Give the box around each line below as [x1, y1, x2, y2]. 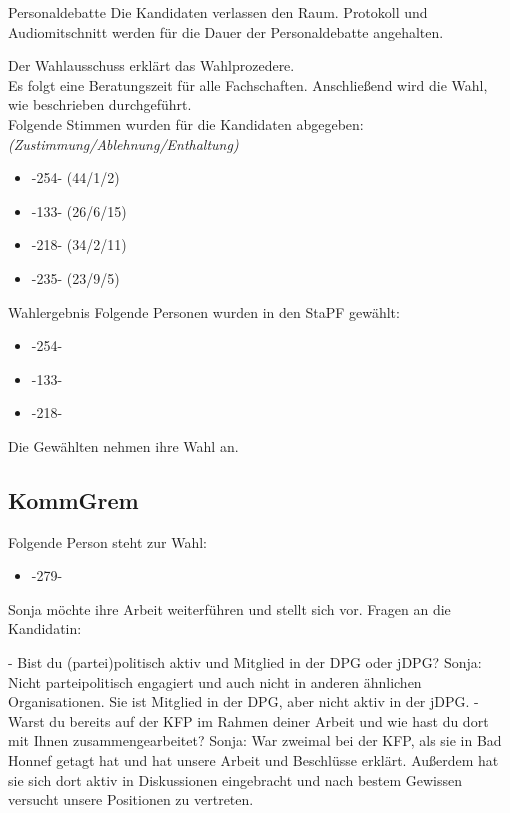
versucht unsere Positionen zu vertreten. [8, 789, 254, 810]
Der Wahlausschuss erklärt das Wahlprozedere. [8, 55, 295, 76]
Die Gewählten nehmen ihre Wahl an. [8, 435, 239, 456]
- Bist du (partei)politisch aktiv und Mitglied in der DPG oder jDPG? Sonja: [8, 652, 482, 673]
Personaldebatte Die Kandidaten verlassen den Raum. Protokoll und [8, 2, 428, 22]
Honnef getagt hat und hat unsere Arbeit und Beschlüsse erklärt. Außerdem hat [8, 750, 499, 771]
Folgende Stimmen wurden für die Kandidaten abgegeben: [8, 113, 364, 134]
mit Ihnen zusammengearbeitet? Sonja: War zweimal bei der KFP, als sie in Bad [8, 730, 502, 751]
